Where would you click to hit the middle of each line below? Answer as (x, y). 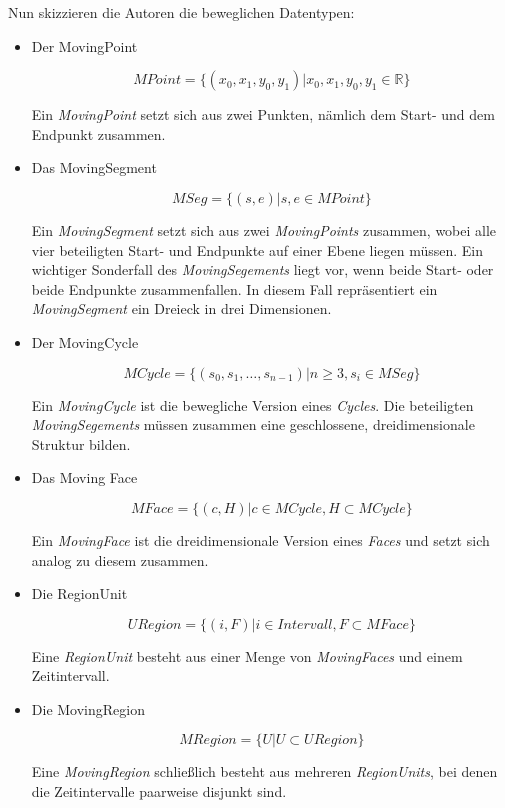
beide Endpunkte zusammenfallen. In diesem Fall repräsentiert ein (234, 288)
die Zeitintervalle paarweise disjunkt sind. (159, 791)
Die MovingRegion (88, 708)
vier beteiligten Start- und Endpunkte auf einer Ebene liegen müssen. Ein (257, 249)
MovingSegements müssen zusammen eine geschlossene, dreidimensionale (253, 424)
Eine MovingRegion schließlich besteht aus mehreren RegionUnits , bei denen (264, 771)
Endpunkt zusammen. (98, 133)
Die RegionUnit (79, 593)
